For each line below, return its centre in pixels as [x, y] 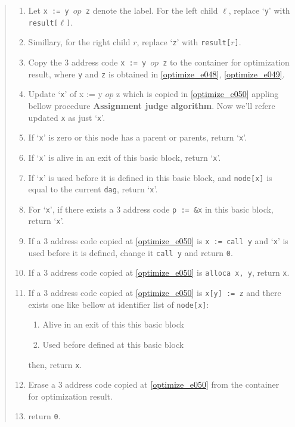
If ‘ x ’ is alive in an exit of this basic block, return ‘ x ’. [125, 157]
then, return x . [55, 364]
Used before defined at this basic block [113, 344]
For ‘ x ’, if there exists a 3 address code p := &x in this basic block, [151, 209]
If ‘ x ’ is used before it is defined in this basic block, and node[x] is [150, 177]
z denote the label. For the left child [152, 10]
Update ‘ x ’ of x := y [65, 94]
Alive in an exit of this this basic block [113, 324]
